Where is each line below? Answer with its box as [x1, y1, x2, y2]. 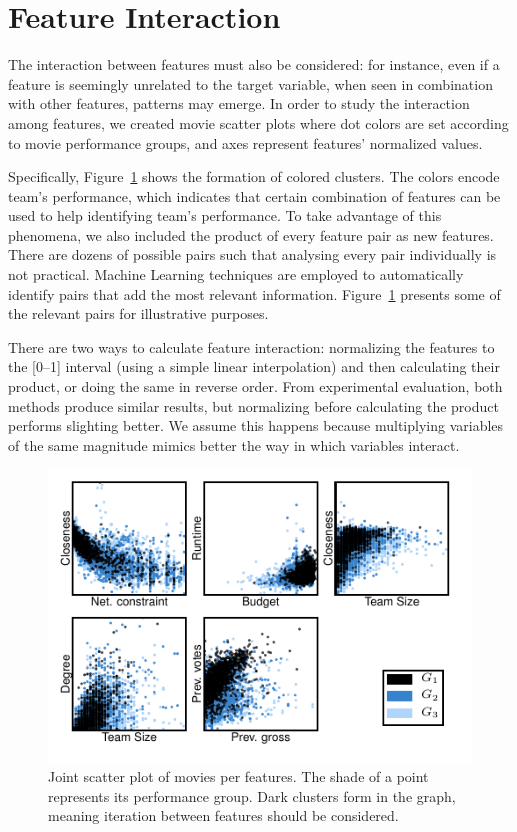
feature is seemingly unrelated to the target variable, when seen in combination [8, 73, 493, 94]
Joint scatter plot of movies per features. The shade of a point [48, 766, 429, 787]
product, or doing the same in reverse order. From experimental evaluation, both [8, 376, 503, 397]
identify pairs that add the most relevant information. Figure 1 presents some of [8, 283, 501, 304]
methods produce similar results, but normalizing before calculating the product [8, 395, 499, 416]
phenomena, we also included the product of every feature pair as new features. [8, 224, 494, 245]
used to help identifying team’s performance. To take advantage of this [8, 205, 442, 226]
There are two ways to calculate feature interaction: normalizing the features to [8, 336, 495, 357]
